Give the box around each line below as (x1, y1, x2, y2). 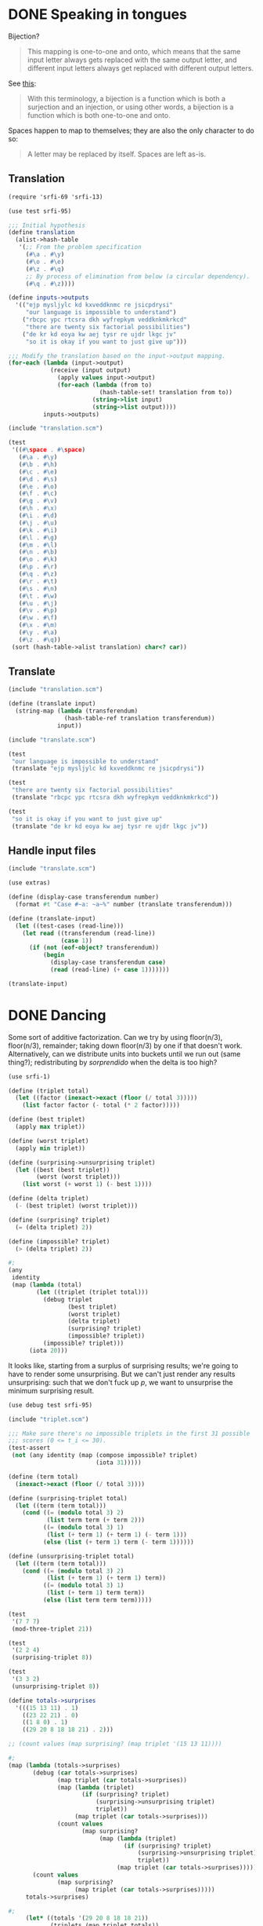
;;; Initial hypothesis (8, 222, 86, 229)
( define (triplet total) (8, 1086, 89, 1095)
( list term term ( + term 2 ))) (46, 1516, 146, 1525)
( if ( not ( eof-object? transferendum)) (28, 944, 159, 952)
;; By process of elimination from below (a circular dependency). (25, 273, 250, 280)
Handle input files (8, 844, 96, 857)
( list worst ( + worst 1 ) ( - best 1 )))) (22, 1181, 153, 1188)
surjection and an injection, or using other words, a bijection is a (27, 102, 234, 112)
